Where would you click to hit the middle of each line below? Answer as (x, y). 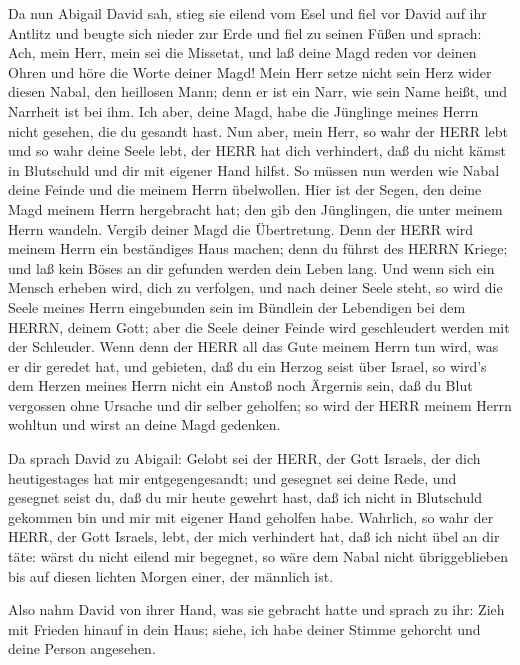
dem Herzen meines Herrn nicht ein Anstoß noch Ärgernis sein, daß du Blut (240, 385)
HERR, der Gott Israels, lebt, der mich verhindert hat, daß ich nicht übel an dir (254, 536)
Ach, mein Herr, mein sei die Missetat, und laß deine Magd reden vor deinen (242, 52)
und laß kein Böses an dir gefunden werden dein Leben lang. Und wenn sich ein (251, 267)
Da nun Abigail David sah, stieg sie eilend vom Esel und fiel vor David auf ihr (247, 13)
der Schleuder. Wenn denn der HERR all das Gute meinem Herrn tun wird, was (253, 346)
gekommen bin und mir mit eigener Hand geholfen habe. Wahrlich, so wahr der (251, 516)
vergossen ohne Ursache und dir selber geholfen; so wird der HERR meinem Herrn (260, 404)
